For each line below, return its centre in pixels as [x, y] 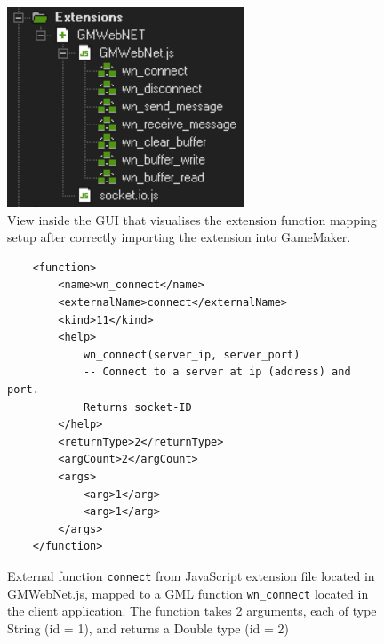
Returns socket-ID [137, 407]
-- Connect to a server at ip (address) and [217, 372]
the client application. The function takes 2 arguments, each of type [192, 611]
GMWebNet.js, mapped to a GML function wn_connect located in [188, 593]
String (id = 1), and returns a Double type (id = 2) [148, 628]
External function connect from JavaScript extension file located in [191, 575]
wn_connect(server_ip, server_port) [192, 354]
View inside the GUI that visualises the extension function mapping [192, 219]
